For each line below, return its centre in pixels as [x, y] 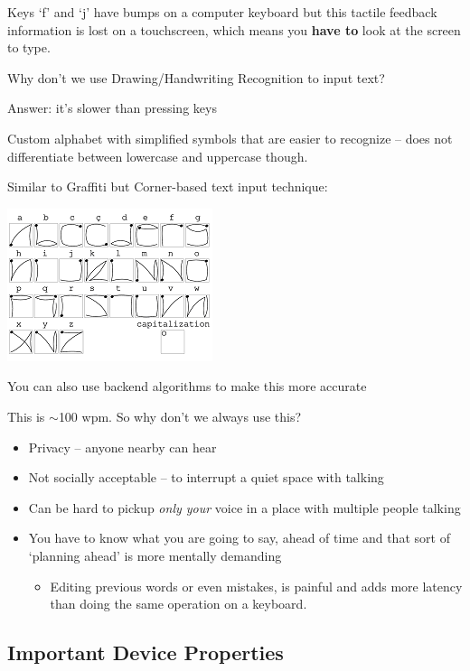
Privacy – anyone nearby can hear [122, 447]
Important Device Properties [146, 652]
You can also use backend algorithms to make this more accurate [187, 386]
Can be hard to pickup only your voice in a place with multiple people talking [244, 507]
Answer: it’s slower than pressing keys [112, 108]
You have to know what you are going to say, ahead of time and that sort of [239, 538]
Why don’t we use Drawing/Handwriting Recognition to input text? [196, 77]
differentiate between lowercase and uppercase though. [158, 156]
